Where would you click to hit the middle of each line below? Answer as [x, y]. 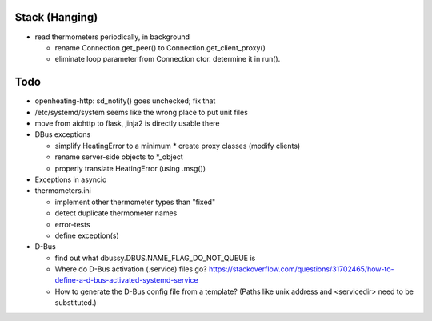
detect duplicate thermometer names [116, 213]
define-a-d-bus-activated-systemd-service [127, 280]
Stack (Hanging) [56, 17]
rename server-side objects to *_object [119, 157]
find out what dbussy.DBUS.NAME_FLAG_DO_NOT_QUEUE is [155, 258]
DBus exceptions [63, 134]
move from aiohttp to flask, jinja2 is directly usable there [127, 123]
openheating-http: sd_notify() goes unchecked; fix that [125, 101]
